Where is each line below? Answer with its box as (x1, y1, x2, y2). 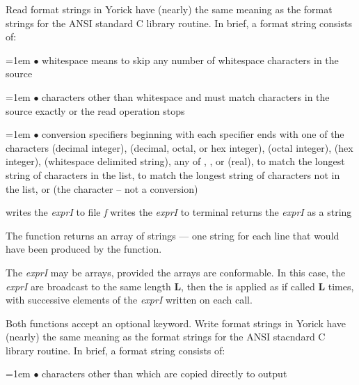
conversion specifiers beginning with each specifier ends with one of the (42, 127, 344, 141)
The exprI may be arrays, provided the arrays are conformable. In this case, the (6, 265, 346, 279)
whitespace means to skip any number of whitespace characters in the (42, 52, 339, 67)
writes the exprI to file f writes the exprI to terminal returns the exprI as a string (6, 205, 352, 219)
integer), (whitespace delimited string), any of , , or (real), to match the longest (6, 154, 345, 168)
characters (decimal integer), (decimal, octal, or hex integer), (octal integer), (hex (6, 140, 353, 155)
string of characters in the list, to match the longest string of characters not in (6, 167, 340, 182)
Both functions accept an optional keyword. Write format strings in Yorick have (6, 315, 346, 330)
